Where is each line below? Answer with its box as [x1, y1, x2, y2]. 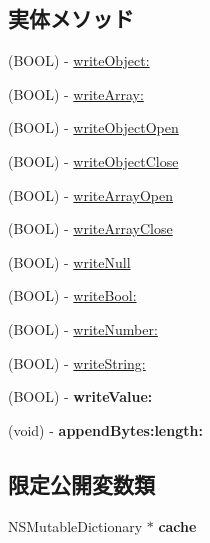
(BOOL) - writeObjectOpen [8, 117, 179, 138]
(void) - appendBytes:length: [8, 419, 203, 440]
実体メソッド [8, 3, 134, 34]
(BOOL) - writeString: [8, 352, 146, 373]
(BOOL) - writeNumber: [8, 318, 158, 339]
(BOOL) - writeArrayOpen [8, 184, 174, 205]
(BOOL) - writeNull [8, 251, 131, 272]
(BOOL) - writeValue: [8, 386, 153, 407]
